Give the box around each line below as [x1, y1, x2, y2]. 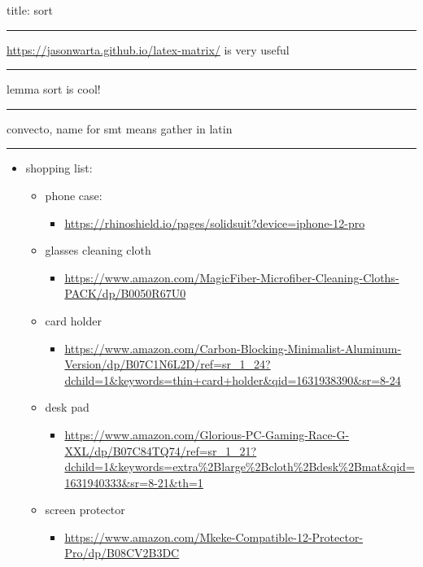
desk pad [45, 399, 89, 416]
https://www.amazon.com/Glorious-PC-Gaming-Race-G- [64, 425, 350, 443]
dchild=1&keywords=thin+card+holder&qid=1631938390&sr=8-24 [64, 371, 401, 388]
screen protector [45, 501, 125, 518]
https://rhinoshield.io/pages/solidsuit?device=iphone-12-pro [64, 214, 365, 231]
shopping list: [25, 159, 93, 177]
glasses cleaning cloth [45, 242, 151, 259]
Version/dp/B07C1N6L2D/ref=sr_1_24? [64, 355, 271, 373]
